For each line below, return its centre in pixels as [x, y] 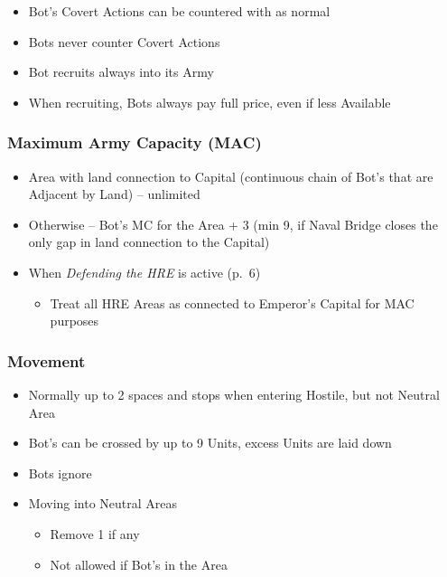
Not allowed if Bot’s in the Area [139, 564]
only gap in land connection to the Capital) [149, 242]
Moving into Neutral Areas [103, 503]
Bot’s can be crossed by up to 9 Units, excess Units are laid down [210, 443]
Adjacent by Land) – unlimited [114, 194]
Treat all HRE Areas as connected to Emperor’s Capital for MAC [232, 303]
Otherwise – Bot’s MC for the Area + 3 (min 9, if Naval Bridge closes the [233, 224]
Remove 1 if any [95, 533]
